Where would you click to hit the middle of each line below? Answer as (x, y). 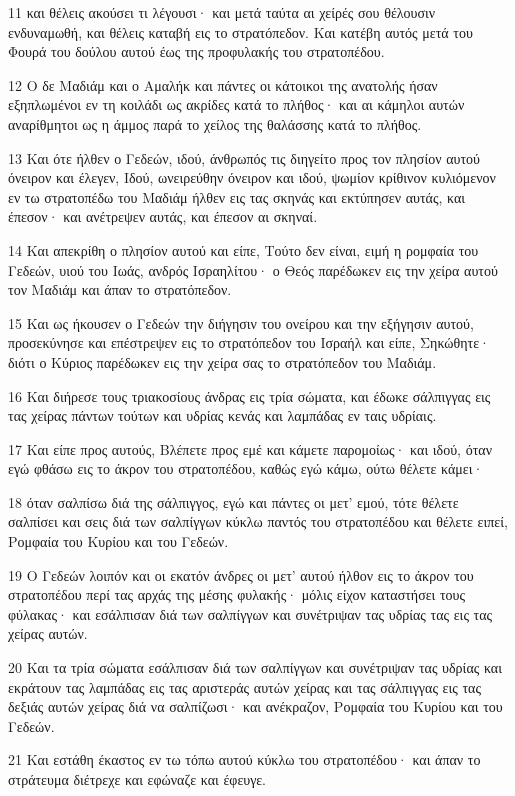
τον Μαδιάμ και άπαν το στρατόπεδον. (120, 289)
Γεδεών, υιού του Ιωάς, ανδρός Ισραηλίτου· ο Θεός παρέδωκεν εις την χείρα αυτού (253, 269)
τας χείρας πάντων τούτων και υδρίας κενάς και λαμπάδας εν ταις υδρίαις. (222, 415)
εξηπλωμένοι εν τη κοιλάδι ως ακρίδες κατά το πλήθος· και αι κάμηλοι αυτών (236, 104)
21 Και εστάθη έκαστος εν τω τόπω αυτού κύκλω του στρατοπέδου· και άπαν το (244, 759)
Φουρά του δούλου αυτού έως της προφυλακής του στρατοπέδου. (196, 51)
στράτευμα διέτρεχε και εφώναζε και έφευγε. (137, 779)
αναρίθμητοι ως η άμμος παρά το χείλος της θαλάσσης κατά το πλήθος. (215, 123)
